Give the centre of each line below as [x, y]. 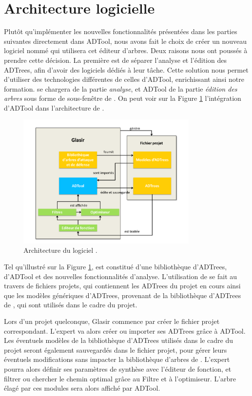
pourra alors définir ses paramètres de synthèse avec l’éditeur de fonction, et [118, 368]
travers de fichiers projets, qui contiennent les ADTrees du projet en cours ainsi [122, 286]
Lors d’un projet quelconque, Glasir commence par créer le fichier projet [112, 321]
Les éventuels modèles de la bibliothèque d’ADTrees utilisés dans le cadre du [118, 340]
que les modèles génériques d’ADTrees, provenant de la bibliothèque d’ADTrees [123, 295]
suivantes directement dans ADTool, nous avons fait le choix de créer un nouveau [126, 41]
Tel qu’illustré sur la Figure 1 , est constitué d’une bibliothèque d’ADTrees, [116, 267]
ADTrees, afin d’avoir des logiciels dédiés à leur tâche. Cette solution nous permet [126, 69]
